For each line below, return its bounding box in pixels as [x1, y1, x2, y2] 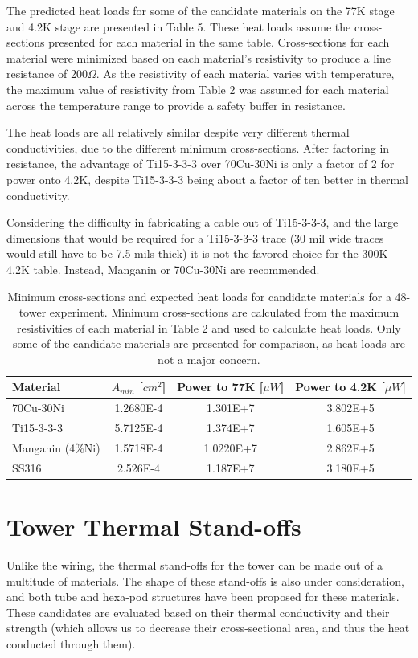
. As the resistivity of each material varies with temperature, [96, 65, 395, 82]
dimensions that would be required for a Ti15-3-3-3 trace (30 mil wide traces [6, 229, 384, 246]
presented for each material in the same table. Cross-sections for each [48, 34, 390, 51]
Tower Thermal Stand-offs [6, 510, 301, 543]
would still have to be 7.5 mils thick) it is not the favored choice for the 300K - [6, 245, 395, 262]
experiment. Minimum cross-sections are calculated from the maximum [49, 304, 400, 321]
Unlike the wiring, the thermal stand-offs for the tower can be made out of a [6, 557, 383, 574]
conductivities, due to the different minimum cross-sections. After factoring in [6, 139, 390, 156]
